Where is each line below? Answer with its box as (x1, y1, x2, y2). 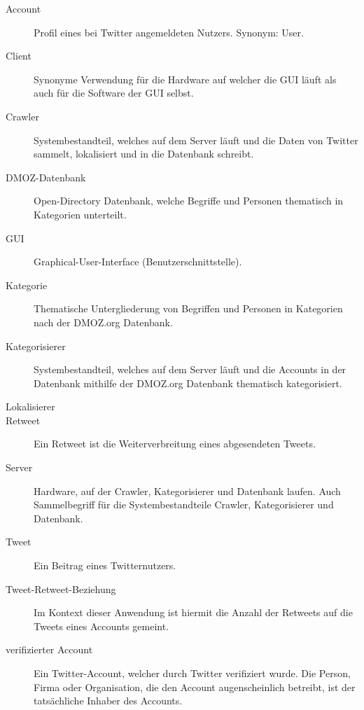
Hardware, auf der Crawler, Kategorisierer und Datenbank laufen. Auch (34, 483, 341, 498)
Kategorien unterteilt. (34, 207, 127, 221)
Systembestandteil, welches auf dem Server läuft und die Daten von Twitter (34, 132, 358, 147)
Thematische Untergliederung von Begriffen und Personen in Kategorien (34, 301, 343, 316)
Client (6, 48, 31, 63)
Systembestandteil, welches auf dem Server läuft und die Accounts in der (34, 362, 346, 377)
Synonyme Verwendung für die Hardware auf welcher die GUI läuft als (34, 71, 337, 86)
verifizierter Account (6, 642, 93, 657)
